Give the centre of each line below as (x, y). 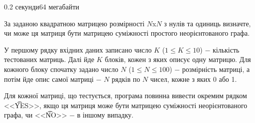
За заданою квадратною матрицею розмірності (74, 23)
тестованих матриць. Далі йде (49, 59)
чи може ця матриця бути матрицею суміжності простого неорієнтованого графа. (127, 33)
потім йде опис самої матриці (49, 79)
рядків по (126, 79)
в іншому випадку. (105, 115)
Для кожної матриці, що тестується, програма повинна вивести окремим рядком (126, 95)
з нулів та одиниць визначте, (207, 23)
